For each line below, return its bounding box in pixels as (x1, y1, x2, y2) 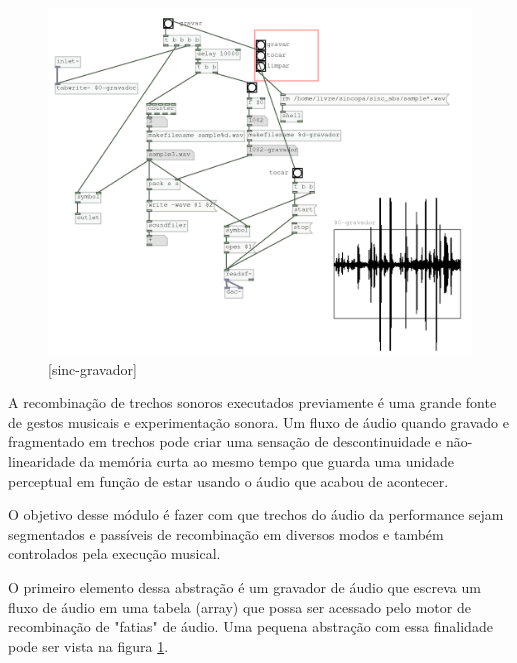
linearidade (8, 450, 75, 471)
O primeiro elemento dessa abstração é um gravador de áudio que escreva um (8, 576, 481, 597)
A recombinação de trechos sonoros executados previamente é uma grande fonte (8, 392, 497, 413)
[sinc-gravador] (48, 358, 137, 379)
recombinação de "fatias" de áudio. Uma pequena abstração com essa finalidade (8, 616, 493, 637)
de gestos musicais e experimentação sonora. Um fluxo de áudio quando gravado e (8, 411, 509, 432)
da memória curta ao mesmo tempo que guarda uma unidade (79, 450, 454, 471)
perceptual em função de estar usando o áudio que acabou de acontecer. (8, 470, 449, 491)
